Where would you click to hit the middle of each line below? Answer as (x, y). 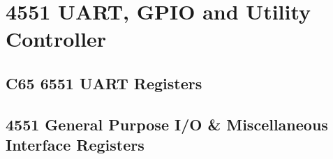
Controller (56, 39)
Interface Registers (75, 145)
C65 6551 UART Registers (104, 83)
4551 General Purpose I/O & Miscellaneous (167, 124)
